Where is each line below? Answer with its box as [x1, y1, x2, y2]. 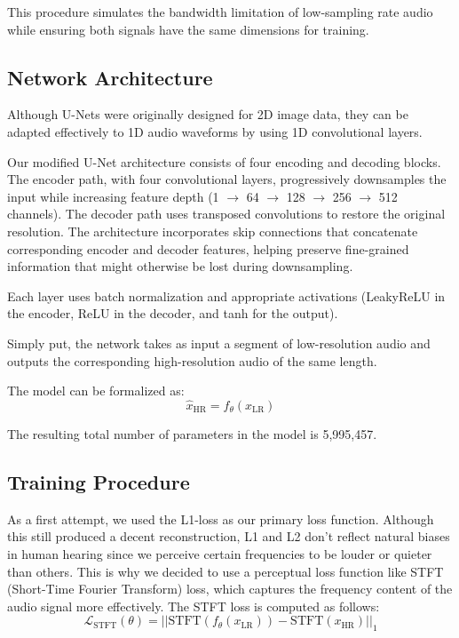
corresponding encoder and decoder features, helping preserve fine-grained [7, 239, 409, 258]
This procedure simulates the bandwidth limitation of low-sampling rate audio [7, 3, 433, 20]
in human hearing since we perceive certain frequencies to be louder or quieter [7, 544, 432, 562]
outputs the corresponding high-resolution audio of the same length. [7, 351, 377, 370]
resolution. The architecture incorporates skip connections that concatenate [7, 221, 418, 240]
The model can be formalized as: [7, 381, 185, 400]
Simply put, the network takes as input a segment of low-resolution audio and [7, 333, 431, 352]
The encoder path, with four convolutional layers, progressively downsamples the [7, 170, 447, 188]
